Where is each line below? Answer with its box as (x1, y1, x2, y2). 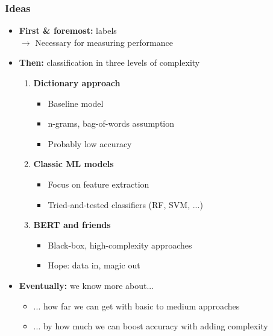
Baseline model (48, 97, 104, 109)
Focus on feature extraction (48, 177, 149, 190)
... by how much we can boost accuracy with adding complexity (33, 320, 268, 332)
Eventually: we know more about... (19, 279, 154, 291)
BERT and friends (33, 218, 111, 231)
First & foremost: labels (19, 24, 117, 37)
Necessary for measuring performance (35, 36, 173, 48)
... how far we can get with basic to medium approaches (33, 299, 240, 312)
